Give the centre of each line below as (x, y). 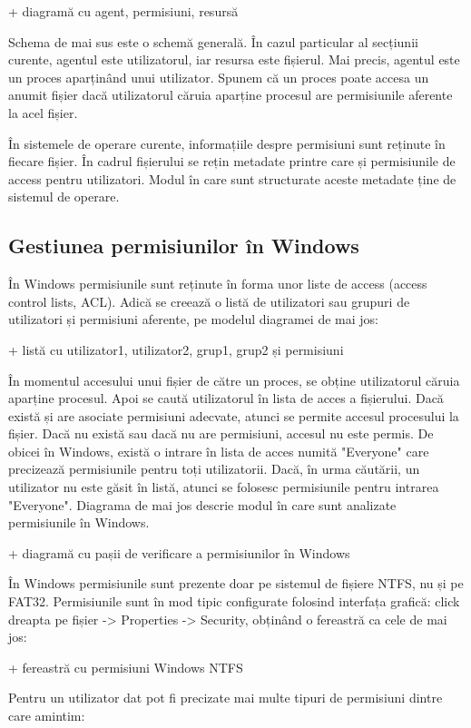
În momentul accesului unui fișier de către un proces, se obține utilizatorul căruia (234, 380)
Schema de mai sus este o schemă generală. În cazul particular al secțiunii (213, 41)
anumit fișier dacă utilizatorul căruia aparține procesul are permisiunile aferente (231, 95)
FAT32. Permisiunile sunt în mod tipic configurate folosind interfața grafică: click (234, 601)
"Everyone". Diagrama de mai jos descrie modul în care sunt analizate (202, 504)
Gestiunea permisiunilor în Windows (184, 246)
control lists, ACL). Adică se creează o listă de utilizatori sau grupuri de (209, 301)
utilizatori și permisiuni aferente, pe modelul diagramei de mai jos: (193, 319)
